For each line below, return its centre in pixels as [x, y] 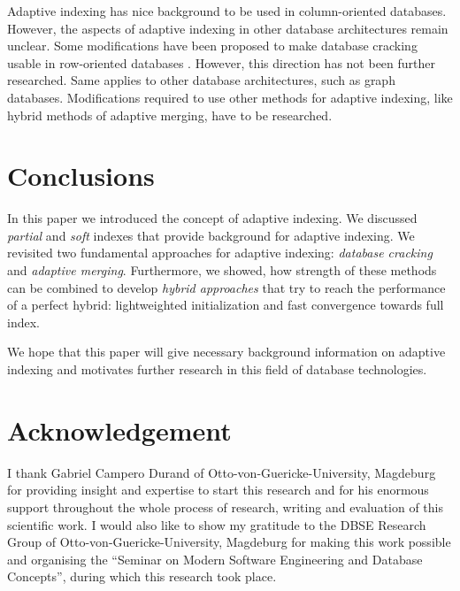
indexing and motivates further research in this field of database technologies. [217, 369]
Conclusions [81, 176]
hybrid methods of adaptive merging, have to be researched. [170, 115]
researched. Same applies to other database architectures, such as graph [201, 80]
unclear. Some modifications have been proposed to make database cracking [212, 46]
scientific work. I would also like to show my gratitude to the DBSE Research [217, 524]
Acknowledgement [119, 430]
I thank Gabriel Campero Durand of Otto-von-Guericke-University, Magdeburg [222, 472]
